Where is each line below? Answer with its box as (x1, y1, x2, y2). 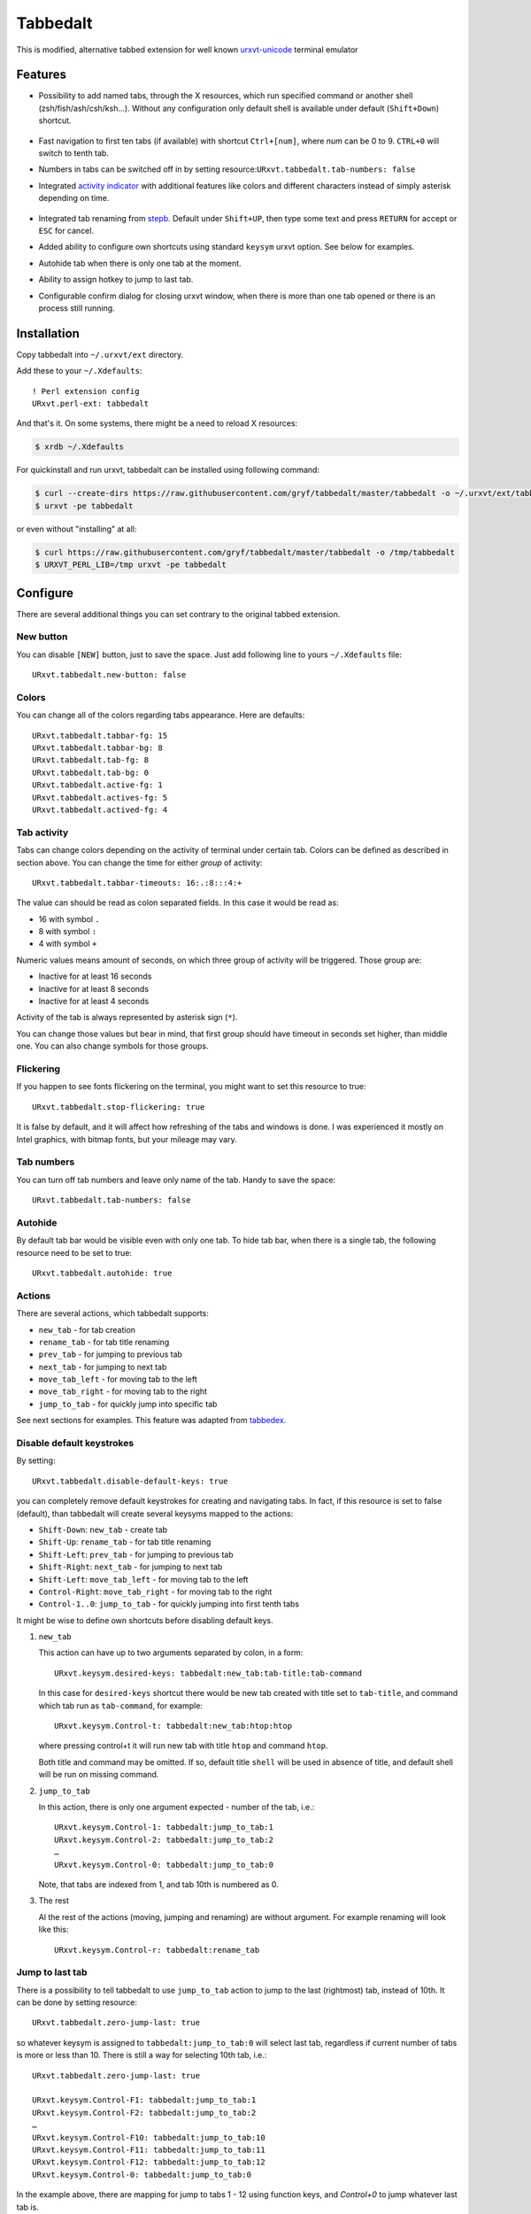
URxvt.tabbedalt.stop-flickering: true (32, 1102, 205, 1111)
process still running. (38, 302, 115, 314)
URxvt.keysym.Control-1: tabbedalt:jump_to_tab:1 (54, 1823, 274, 1832)
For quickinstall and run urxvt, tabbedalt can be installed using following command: (16, 465, 320, 476)
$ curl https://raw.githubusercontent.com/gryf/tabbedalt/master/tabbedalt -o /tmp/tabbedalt (35, 547, 456, 557)
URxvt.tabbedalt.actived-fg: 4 (32, 805, 168, 815)
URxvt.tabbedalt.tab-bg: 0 (32, 767, 150, 778)
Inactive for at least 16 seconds (38, 971, 152, 982)
